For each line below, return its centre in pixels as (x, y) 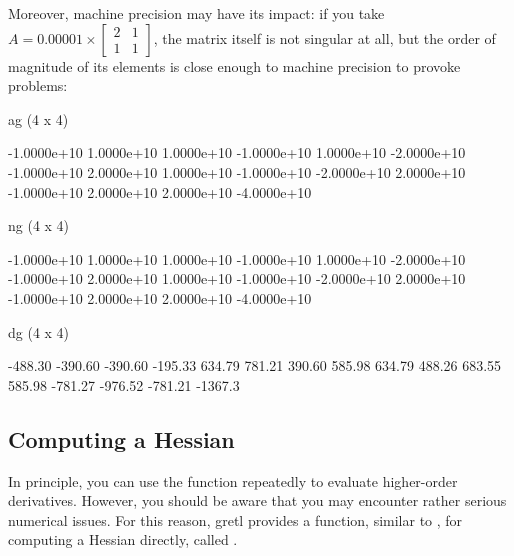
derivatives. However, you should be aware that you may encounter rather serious (257, 500)
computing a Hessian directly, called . (123, 539)
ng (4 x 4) (39, 225)
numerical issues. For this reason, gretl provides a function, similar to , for (235, 519)
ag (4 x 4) (38, 118)
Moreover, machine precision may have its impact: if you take (196, 13)
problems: (38, 85)
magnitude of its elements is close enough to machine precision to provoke (234, 65)
